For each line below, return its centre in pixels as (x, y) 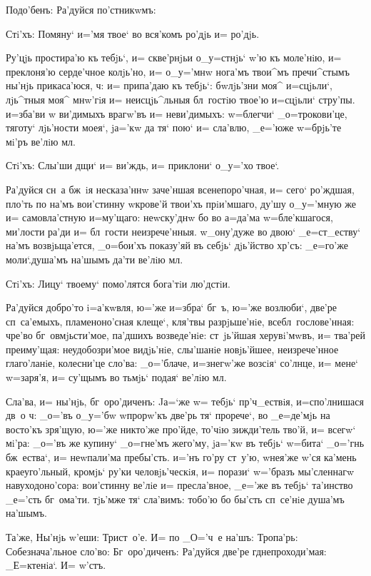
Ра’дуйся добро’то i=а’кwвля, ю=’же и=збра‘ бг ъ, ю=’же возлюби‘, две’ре (171, 307)
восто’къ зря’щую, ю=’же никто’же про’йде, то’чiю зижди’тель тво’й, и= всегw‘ (181, 429)
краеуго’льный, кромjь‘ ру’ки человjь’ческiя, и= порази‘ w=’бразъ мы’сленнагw (180, 471)
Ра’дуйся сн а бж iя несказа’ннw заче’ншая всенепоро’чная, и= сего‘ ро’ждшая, (180, 189)
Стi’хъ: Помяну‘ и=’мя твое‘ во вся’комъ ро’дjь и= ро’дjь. (133, 33)
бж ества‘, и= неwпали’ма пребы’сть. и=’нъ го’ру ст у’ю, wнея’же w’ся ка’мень (181, 457)
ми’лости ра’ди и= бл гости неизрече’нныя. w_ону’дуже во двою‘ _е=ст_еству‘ (183, 231)
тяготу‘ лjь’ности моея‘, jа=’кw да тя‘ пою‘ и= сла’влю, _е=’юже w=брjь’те (174, 127)
